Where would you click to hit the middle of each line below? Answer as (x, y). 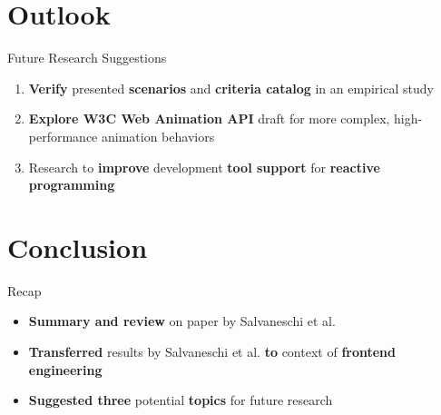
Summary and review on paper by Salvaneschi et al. (182, 321)
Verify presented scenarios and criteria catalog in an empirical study (231, 88)
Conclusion (78, 247)
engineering (65, 369)
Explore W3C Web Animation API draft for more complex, (209, 119)
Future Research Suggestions (87, 58)
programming (72, 185)
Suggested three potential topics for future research (181, 400)
